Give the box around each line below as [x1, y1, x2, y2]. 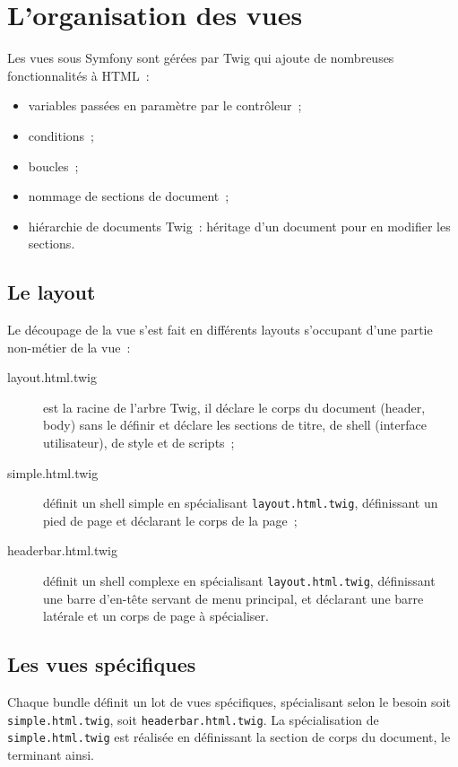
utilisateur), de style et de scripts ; [43, 433, 235, 452]
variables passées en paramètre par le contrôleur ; [28, 96, 302, 115]
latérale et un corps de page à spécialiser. [43, 606, 269, 625]
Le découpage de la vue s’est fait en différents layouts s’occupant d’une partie [7, 320, 433, 339]
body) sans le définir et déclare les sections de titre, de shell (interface [43, 415, 427, 434]
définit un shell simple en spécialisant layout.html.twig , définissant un [43, 493, 438, 512]
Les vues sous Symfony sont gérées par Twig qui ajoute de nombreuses [7, 48, 394, 67]
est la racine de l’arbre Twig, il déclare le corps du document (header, [43, 397, 426, 416]
